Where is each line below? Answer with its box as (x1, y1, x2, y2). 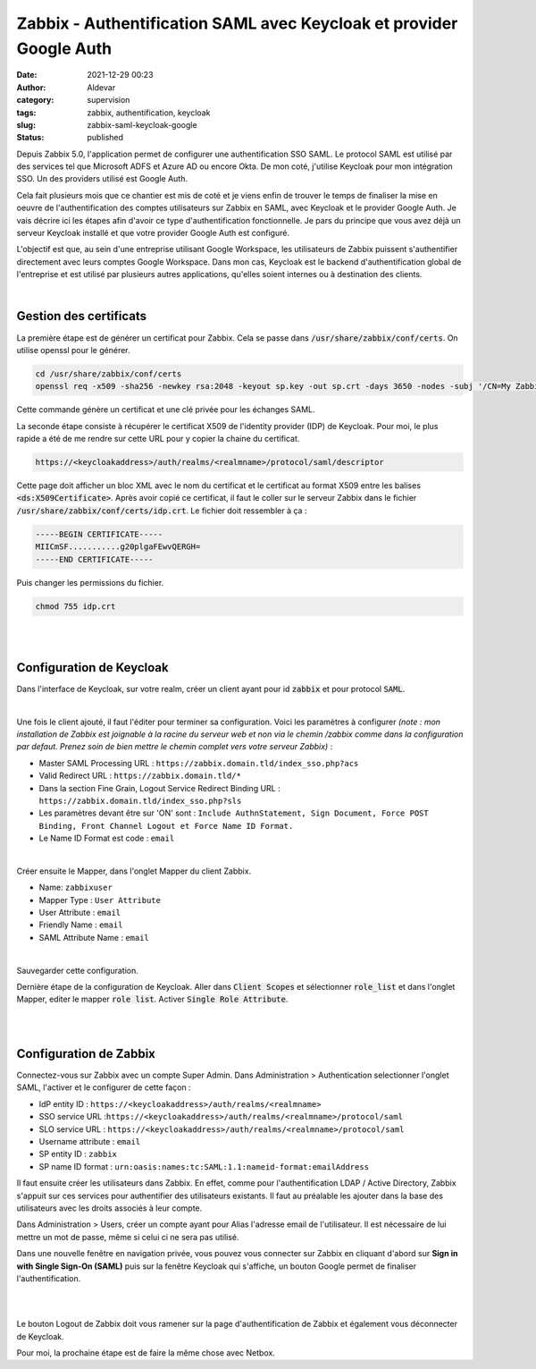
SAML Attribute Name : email (38, 932, 149, 942)
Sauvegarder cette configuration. (16, 965, 138, 976)
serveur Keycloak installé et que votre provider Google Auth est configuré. (16, 228, 290, 239)
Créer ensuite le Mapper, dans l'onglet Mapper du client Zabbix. (16, 866, 252, 876)
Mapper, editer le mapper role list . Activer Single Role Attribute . (16, 993, 289, 1005)
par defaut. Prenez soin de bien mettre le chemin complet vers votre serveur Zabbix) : (16, 741, 333, 752)
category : (16, 95, 54, 106)
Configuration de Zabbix (16, 1046, 156, 1061)
